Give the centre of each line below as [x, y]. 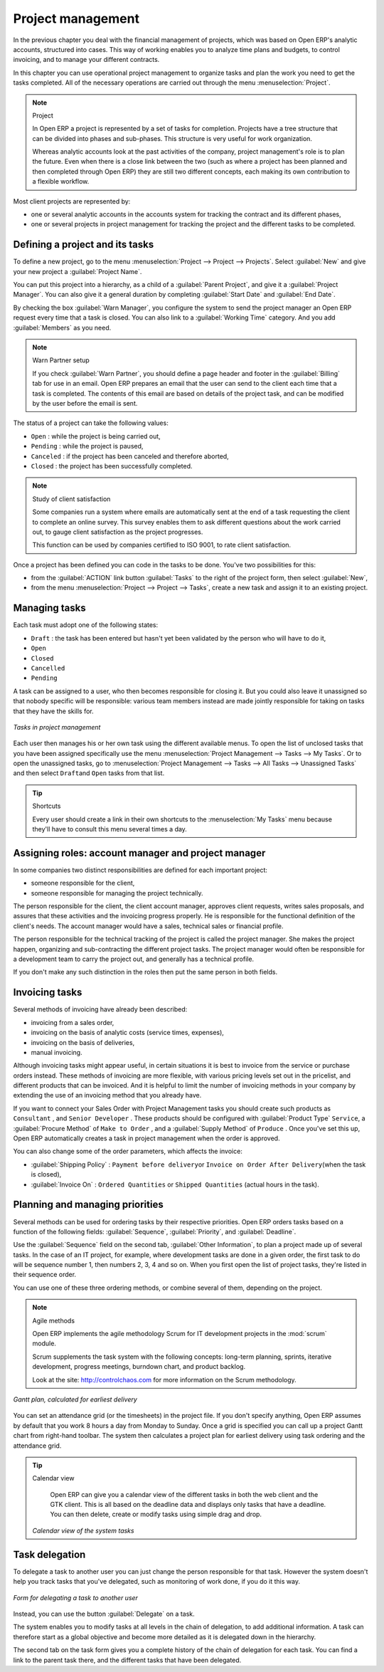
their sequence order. [45, 1275]
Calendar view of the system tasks [83, 1530]
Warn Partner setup [61, 360]
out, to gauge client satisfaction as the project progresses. [118, 532]
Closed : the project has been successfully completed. [112, 466]
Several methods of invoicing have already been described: [100, 1009]
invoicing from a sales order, [73, 1022]
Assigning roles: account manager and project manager [139, 853]
